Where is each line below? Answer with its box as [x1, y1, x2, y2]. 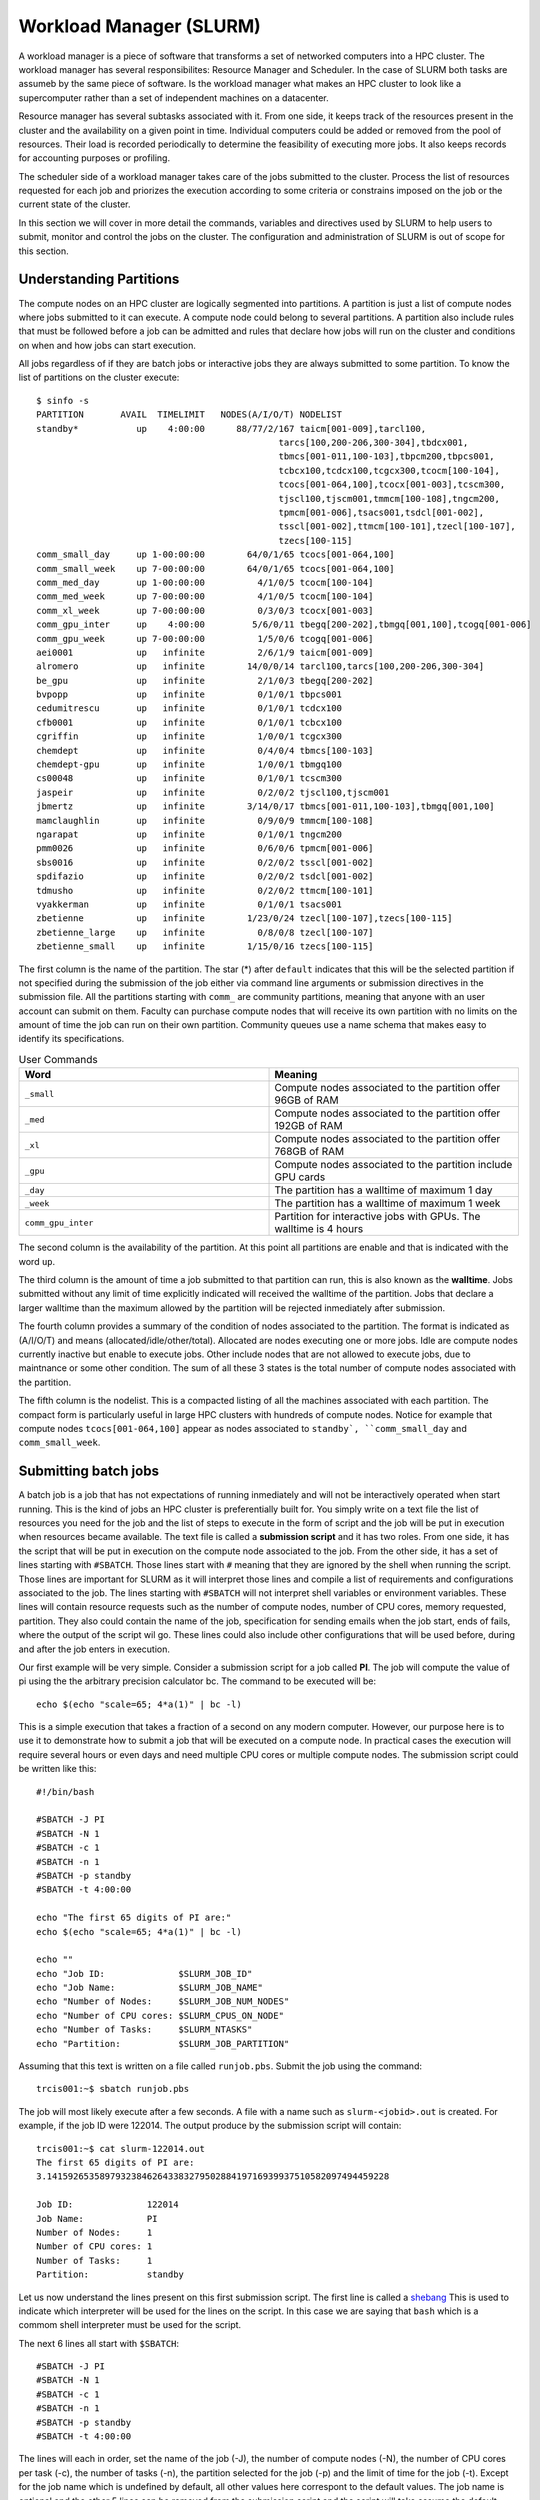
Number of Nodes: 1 [36, 2226, 153, 2238]
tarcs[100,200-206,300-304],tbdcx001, [278, 437, 469, 449]
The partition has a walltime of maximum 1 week [274, 1196, 501, 1210]
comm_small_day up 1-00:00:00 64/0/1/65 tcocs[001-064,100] [36, 549, 395, 560]
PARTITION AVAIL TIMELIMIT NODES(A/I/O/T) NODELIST [36, 409, 342, 420]
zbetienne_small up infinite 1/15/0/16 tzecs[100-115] [36, 941, 374, 952]
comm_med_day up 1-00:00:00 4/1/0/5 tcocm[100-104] [36, 576, 374, 588]
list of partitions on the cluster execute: [18, 371, 180, 384]
